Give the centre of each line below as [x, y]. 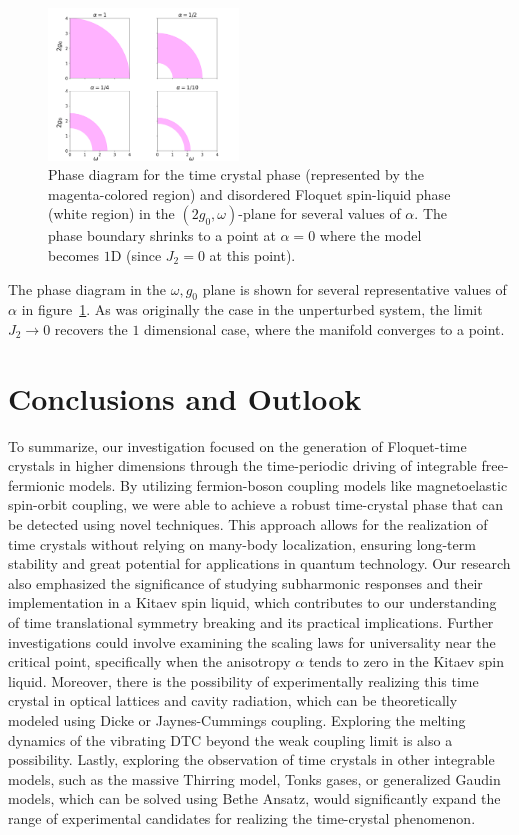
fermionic [36, 484]
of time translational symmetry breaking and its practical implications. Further [251, 622]
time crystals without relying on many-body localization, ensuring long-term [242, 543]
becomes [74, 254]
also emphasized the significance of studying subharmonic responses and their [245, 582]
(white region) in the [111, 213]
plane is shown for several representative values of [354, 288]
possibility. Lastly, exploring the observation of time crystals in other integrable [251, 759]
